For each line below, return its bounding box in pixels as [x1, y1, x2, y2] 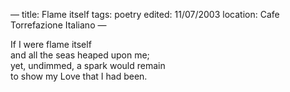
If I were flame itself [10, 39, 92, 50]
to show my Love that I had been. [10, 70, 148, 82]
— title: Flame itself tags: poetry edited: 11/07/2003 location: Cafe [10, 9, 280, 20]
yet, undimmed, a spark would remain [10, 60, 166, 71]
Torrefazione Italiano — [10, 19, 107, 31]
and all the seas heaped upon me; [10, 49, 150, 61]
